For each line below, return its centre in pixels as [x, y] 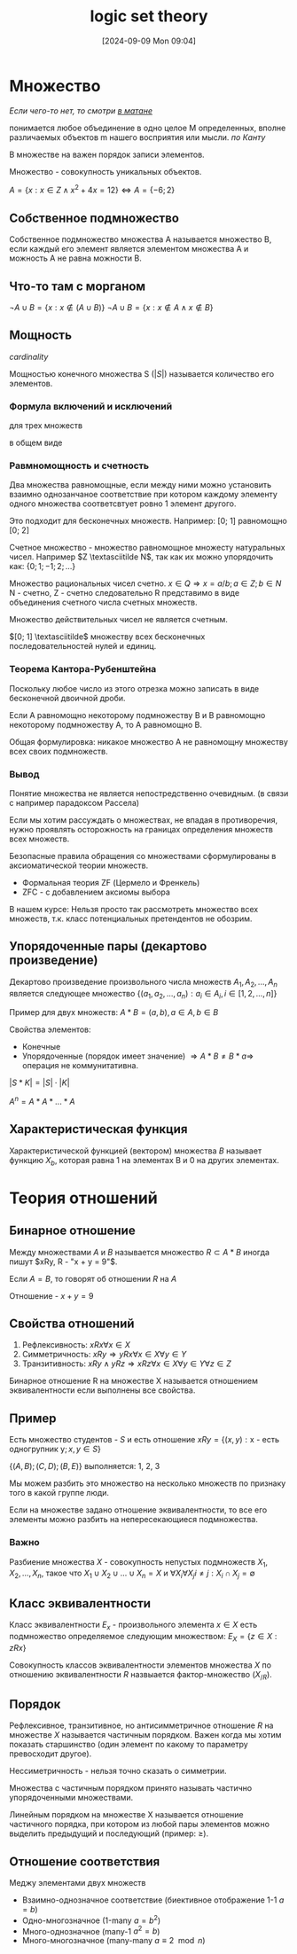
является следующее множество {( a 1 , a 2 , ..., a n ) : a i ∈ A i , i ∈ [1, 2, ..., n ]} [143, 994]
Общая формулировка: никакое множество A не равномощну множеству [148, 741]
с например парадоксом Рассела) [74, 802]
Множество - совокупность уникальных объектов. [106, 171]
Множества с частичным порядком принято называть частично [131, 1788]
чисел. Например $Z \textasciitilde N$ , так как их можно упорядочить [141, 557]
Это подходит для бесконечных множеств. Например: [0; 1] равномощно [148, 521]
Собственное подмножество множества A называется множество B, [141, 239]
